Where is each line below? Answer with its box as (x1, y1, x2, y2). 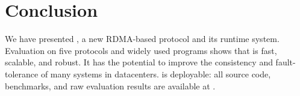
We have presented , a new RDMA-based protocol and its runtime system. (5, 32, 280, 45)
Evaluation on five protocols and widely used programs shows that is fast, (5, 44, 277, 56)
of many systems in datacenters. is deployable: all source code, (40, 67, 271, 80)
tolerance (5, 67, 39, 80)
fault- (275, 56, 296, 68)
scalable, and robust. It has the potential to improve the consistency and (5, 56, 273, 68)
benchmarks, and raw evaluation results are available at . (5, 79, 216, 92)
